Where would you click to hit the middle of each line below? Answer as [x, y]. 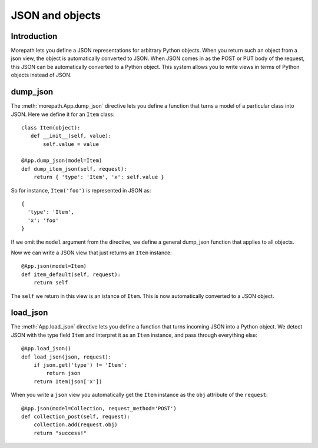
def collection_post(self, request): [76, 416]
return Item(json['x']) [68, 381]
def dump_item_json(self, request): [74, 169]
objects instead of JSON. [41, 75]
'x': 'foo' [43, 220]
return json [63, 373]
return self [51, 283]
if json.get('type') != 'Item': [80, 365]
